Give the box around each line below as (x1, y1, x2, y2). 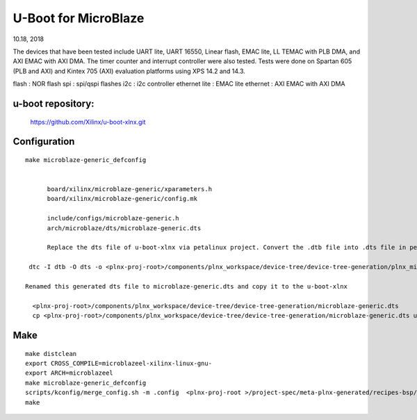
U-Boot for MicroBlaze (13, 10, 145, 26)
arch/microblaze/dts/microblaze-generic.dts (47, 224, 202, 232)
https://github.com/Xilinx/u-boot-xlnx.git (30, 118, 146, 126)
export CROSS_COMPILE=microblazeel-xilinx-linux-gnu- (25, 359, 212, 367)
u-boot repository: (13, 97, 95, 109)
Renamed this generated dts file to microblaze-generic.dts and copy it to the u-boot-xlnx (25, 282, 347, 290)
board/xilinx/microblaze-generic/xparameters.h (47, 185, 212, 193)
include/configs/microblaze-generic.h (47, 214, 180, 223)
